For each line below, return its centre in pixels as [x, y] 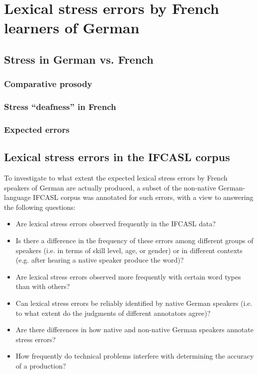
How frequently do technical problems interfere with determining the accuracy [135, 356]
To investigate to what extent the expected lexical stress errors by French [116, 178]
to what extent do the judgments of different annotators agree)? [113, 313]
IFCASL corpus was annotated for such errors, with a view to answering [143, 197]
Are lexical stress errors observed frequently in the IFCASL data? [116, 224]
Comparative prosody [48, 84]
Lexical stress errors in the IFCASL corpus [117, 157]
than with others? [43, 286]
